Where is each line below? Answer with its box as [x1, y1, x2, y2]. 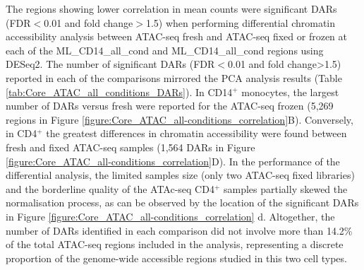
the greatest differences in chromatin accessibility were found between [46, 126, 347, 141]
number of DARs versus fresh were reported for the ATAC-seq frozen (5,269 [6, 98, 334, 113]
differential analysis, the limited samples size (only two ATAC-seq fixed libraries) [6, 168, 355, 182]
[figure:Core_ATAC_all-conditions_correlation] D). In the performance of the [6, 153, 340, 168]
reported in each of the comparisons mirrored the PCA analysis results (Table [6, 70, 342, 85]
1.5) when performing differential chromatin [145, 15, 336, 30]
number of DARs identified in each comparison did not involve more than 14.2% [6, 223, 353, 237]
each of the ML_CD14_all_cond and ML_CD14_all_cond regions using [6, 42, 324, 57]
